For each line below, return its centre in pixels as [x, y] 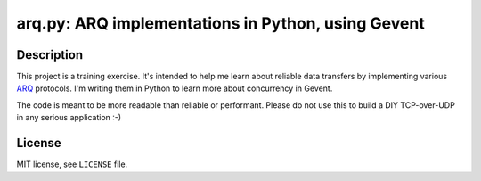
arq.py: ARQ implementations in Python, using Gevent [220, 23]
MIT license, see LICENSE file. [72, 164]
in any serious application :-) [69, 118]
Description [50, 55]
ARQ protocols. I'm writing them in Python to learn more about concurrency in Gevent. [175, 88]
